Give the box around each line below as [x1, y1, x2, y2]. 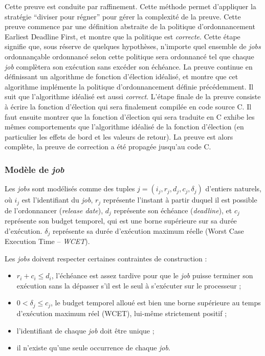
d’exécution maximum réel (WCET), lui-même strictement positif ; [16, 307, 227, 318]
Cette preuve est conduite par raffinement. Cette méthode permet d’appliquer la [5, 1, 256, 11]
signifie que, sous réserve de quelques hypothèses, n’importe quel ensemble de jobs [5, 41, 261, 52]
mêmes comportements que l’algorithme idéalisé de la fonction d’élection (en [5, 121, 244, 132]
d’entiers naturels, [205, 183, 262, 194]
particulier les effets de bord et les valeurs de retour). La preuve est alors [5, 131, 233, 142]
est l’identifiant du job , [21, 194, 93, 205]
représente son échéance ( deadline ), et [114, 205, 232, 215]
